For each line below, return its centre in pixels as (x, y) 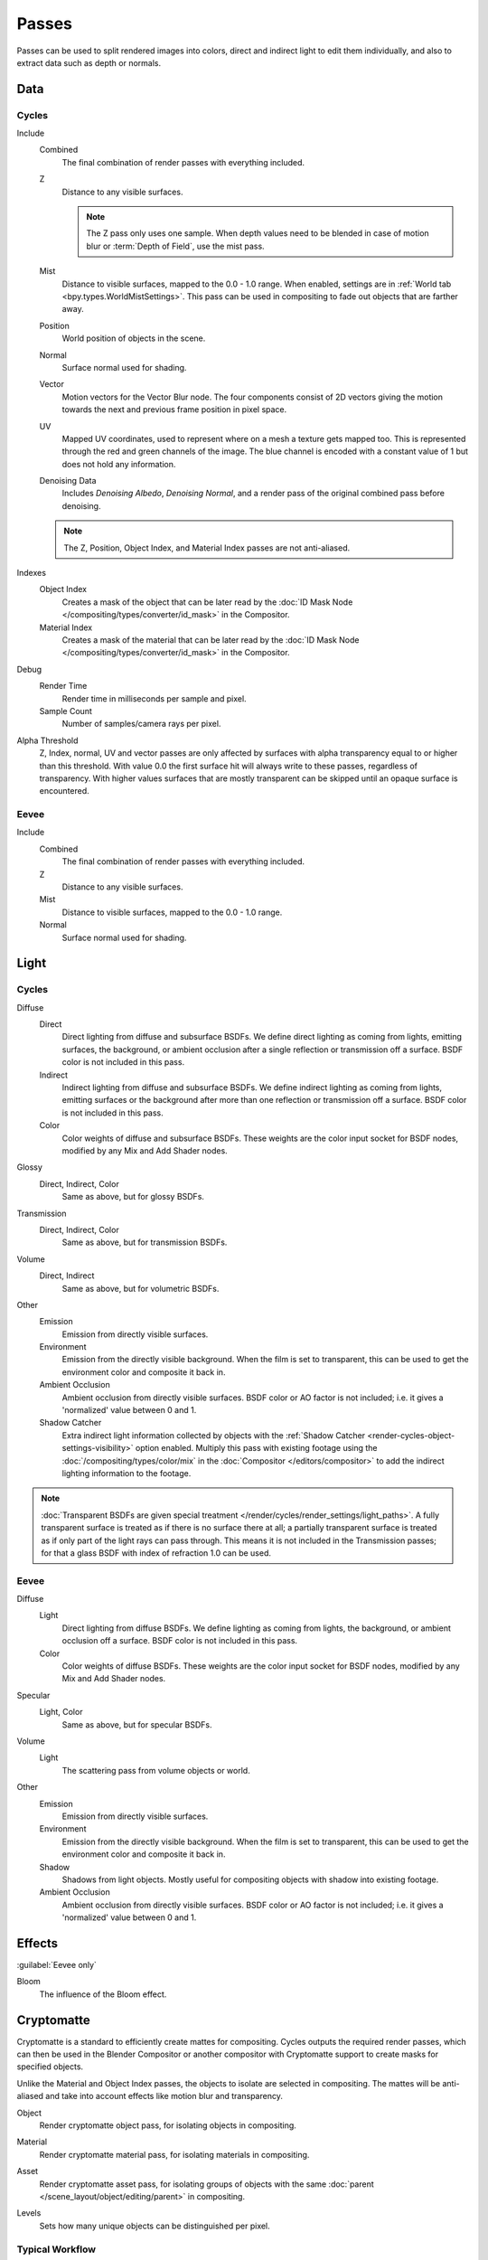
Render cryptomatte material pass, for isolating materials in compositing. (174, 2154)
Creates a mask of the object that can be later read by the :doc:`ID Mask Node (207, 602)
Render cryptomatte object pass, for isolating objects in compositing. (168, 2125)
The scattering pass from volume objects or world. (156, 1770)
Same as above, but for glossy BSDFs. (133, 1197)
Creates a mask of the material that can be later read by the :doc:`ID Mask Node (211, 640)
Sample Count (66, 711)
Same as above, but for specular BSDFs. (137, 1724)
